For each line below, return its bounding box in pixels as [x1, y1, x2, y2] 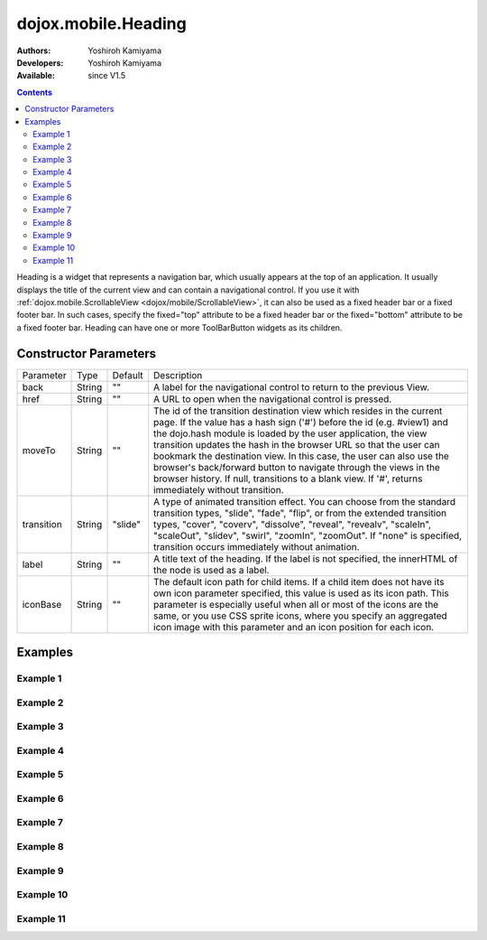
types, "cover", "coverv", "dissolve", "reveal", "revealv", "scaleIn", [153, 517, 432, 530]
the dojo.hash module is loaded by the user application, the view [153, 427, 427, 440]
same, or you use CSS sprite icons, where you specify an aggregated [153, 610, 448, 622]
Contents [16, 87, 53, 98]
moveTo [22, 443, 56, 456]
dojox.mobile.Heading [16, 14, 187, 33]
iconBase [22, 598, 62, 610]
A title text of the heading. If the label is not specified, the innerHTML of [153, 552, 458, 564]
